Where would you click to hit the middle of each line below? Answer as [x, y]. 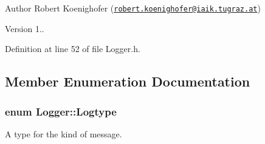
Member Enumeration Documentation [128, 81]
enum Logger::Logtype [61, 111]
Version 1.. [25, 28]
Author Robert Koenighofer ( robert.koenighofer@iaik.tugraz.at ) [133, 8]
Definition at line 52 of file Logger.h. [73, 49]
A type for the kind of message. [64, 133]
